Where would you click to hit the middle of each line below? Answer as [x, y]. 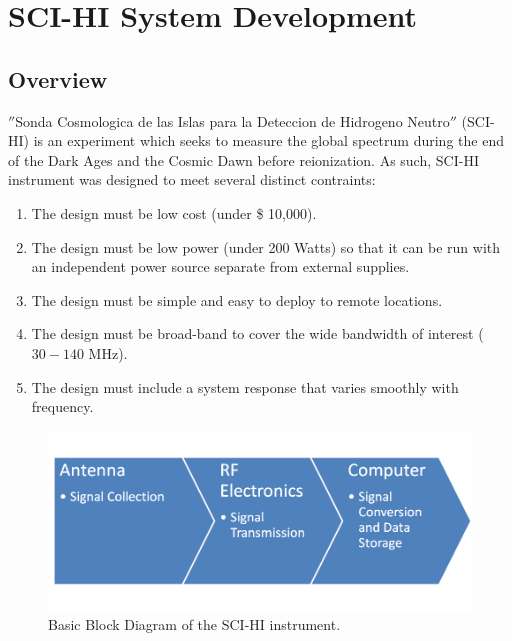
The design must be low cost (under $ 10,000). [174, 212]
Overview [58, 78]
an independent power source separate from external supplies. [220, 266]
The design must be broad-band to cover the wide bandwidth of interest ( [257, 333]
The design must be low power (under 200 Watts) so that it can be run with [266, 246]
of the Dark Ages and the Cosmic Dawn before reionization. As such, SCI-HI [243, 159]
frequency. [62, 406]
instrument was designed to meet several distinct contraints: [192, 179]
